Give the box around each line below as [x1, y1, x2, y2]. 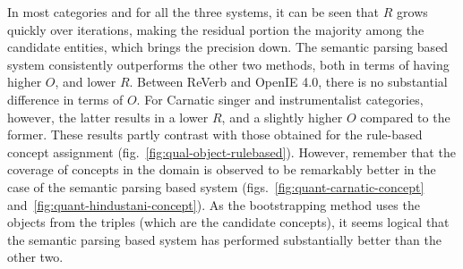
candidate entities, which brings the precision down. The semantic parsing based [7, 38, 449, 56]
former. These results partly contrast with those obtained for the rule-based [7, 125, 423, 144]
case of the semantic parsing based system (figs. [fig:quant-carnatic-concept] [7, 177, 424, 196]
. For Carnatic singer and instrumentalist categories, [136, 89, 424, 108]
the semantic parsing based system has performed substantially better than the [7, 230, 442, 248]
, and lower [55, 72, 116, 91]
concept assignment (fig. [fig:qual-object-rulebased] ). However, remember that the [7, 142, 456, 161]
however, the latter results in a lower [7, 107, 209, 126]
